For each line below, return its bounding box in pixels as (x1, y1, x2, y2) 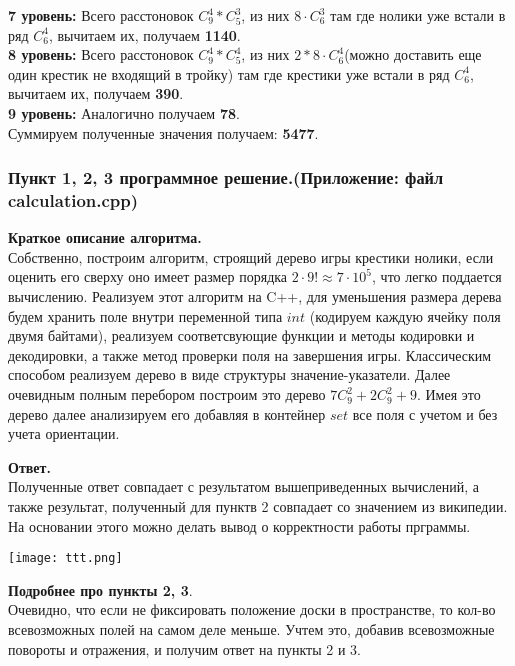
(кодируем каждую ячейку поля (309, 305, 501, 326)
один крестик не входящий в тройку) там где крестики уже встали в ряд (8, 63, 450, 84)
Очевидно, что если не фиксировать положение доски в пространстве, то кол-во (8, 599, 496, 620)
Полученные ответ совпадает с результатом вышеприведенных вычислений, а (8, 476, 479, 497)
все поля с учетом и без (352, 403, 498, 424)
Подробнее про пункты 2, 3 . (8, 579, 193, 600)
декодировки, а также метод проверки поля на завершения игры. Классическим (8, 344, 492, 365)
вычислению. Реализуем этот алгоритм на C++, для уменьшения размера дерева (8, 286, 502, 307)
